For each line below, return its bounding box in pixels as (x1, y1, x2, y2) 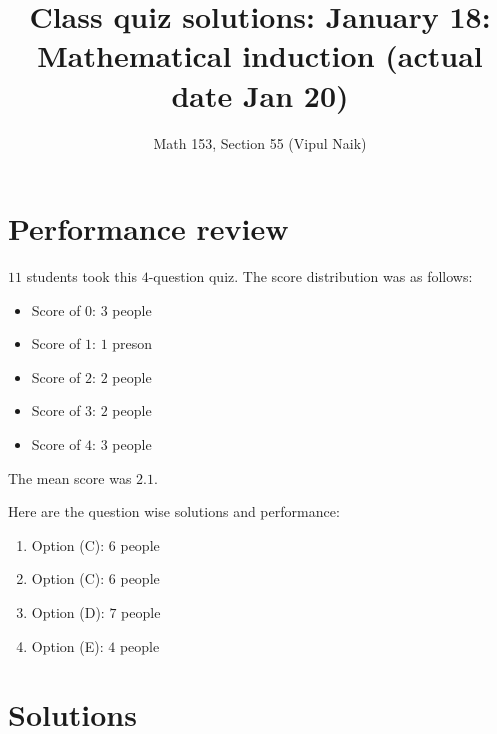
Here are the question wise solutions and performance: (8, 501, 340, 522)
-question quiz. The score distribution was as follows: (148, 266, 473, 287)
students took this (26, 266, 137, 287)
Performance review (8, 208, 289, 249)
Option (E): (31, 635, 104, 656)
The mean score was (8, 467, 132, 488)
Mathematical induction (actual (37, 35, 483, 76)
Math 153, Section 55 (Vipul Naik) (153, 132, 367, 153)
